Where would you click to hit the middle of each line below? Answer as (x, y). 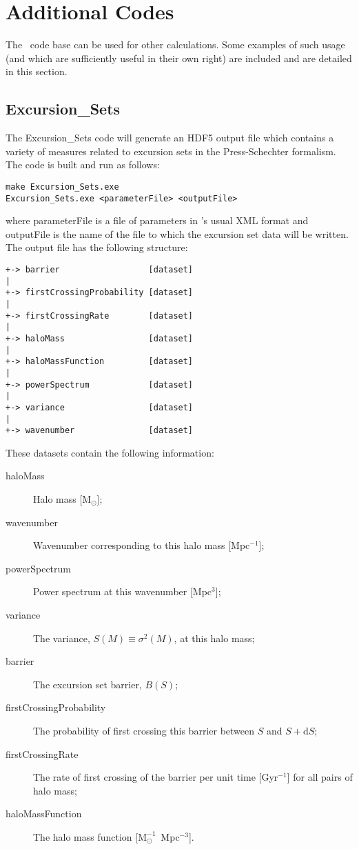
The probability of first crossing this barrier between (144, 730)
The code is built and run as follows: (83, 164)
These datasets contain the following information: (110, 452)
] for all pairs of (320, 777)
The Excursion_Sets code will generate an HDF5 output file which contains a (170, 138)
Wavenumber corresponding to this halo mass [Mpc (142, 545)
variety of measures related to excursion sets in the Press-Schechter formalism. (171, 151)
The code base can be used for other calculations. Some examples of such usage (175, 44)
